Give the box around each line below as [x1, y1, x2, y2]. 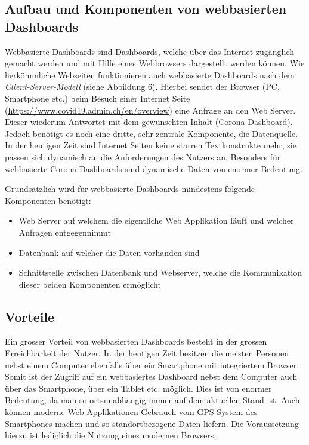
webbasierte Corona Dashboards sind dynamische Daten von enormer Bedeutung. [5, 162, 302, 175]
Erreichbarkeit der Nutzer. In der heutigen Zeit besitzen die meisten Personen [5, 347, 289, 359]
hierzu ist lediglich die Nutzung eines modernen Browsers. [5, 429, 217, 441]
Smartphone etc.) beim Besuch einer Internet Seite [5, 92, 190, 104]
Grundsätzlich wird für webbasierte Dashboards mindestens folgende [5, 182, 255, 195]
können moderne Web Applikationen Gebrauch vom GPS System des [5, 406, 258, 418]
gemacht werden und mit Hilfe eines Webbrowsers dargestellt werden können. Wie [5, 57, 305, 69]
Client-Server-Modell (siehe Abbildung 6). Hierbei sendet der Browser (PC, [5, 80, 280, 93]
